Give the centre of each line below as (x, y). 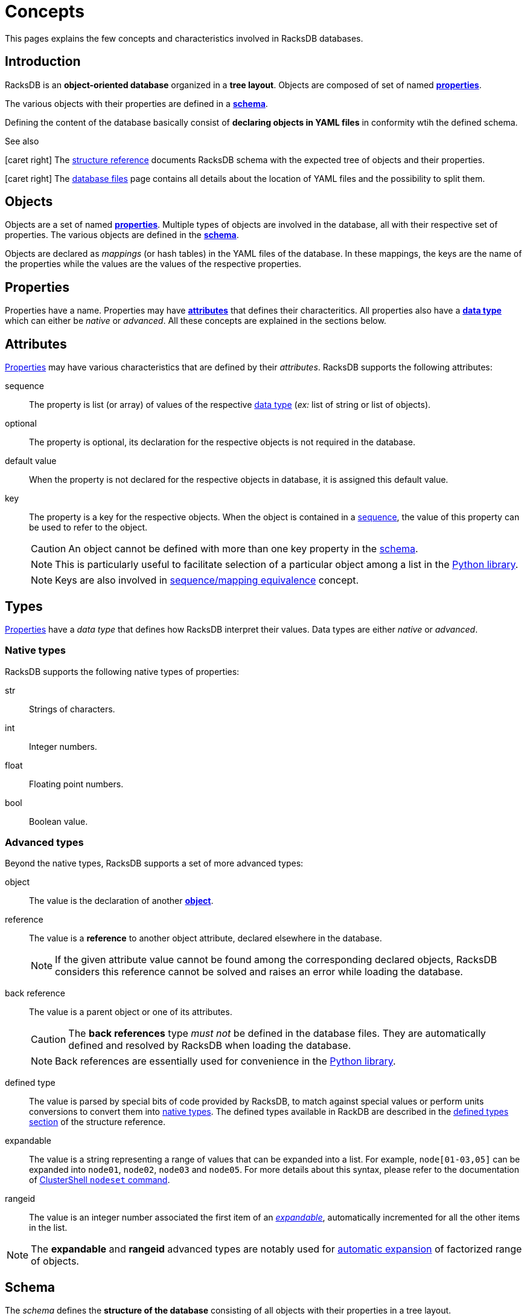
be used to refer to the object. (88, 527)
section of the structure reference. (97, 1122)
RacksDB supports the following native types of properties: (122, 671)
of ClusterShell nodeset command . (100, 1180)
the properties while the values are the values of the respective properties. (153, 264)
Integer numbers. (63, 746)
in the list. (48, 1228)
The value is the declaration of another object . (121, 901)
